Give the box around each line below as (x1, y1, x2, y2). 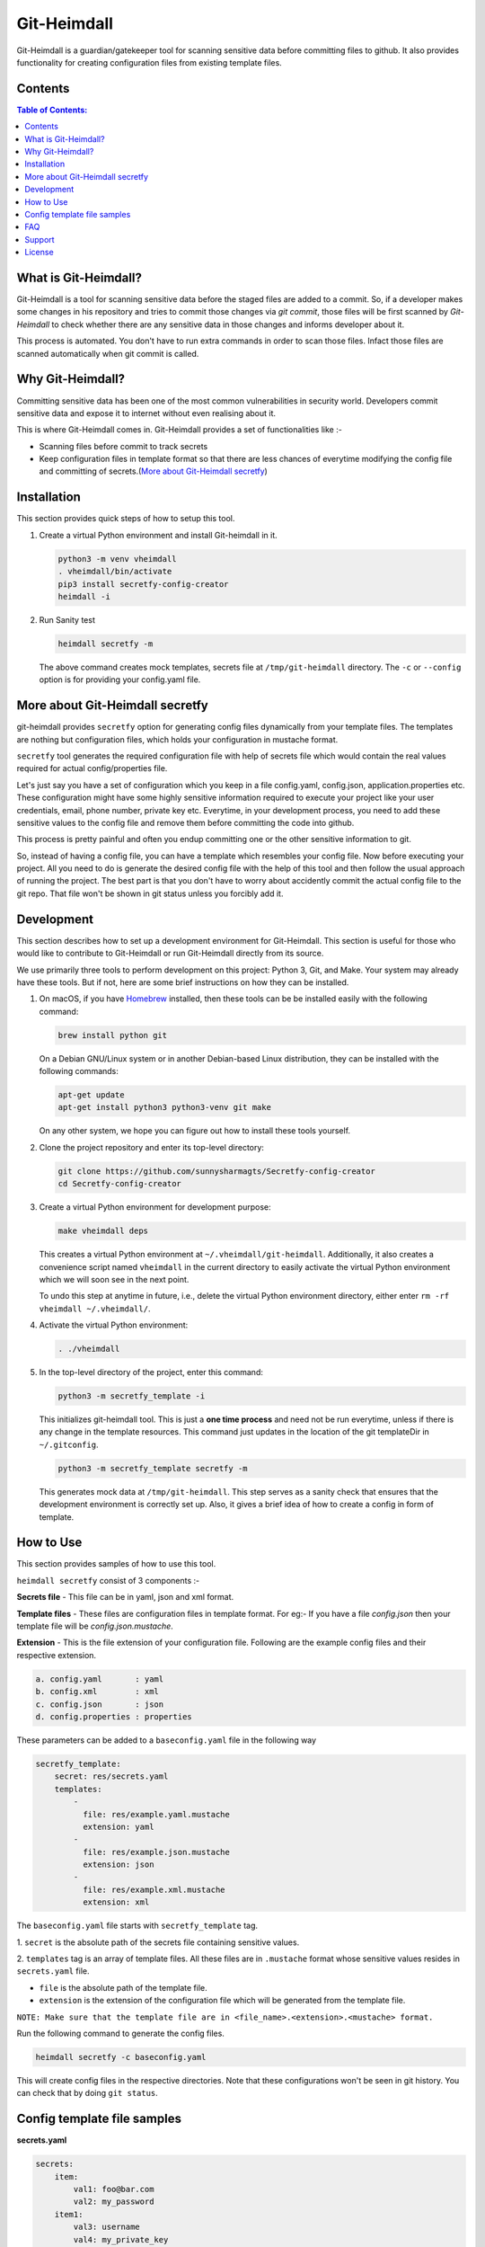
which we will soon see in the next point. (39, 1274, 190, 1284)
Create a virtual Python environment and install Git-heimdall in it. (39, 529, 278, 540)
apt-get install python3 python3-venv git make (57, 1102, 271, 1113)
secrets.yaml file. (16, 1966, 90, 1976)
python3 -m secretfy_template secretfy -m (57, 1463, 248, 1473)
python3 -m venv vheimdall (57, 554, 177, 564)
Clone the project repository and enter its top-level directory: (39, 1141, 265, 1152)
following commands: (39, 1066, 119, 1077)
